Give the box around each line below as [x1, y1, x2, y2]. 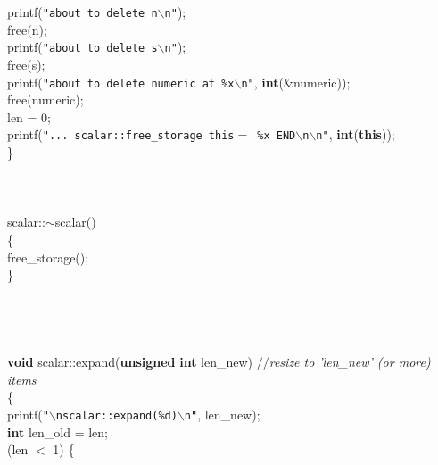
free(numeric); [7, 90, 84, 109]
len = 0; [7, 107, 51, 126]
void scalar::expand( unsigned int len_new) [7, 353, 253, 371]
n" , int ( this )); [316, 125, 395, 144]
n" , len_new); [184, 404, 260, 423]
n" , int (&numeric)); [241, 72, 351, 91]
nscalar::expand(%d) [55, 409, 178, 422]
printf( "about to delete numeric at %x [7, 72, 235, 91]
